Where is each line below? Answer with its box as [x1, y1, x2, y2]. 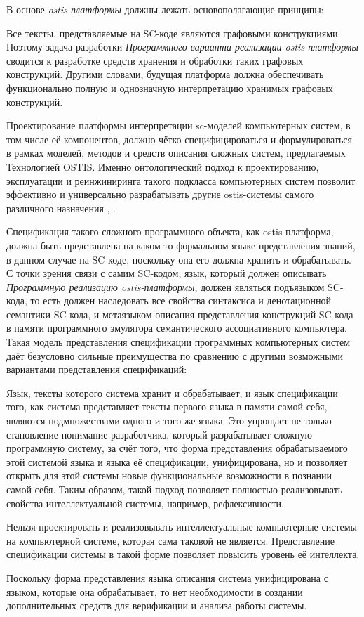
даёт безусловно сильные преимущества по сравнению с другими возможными [6, 348, 344, 363]
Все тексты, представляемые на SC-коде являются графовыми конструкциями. [6, 25, 341, 40]
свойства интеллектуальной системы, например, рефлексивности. [6, 495, 284, 510]
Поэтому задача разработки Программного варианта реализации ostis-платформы [6, 39, 359, 54]
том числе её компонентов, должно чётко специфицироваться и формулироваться [6, 131, 352, 146]
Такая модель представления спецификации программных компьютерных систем [6, 335, 351, 349]
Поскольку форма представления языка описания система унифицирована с [6, 570, 328, 585]
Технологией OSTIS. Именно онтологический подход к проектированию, [6, 159, 319, 174]
